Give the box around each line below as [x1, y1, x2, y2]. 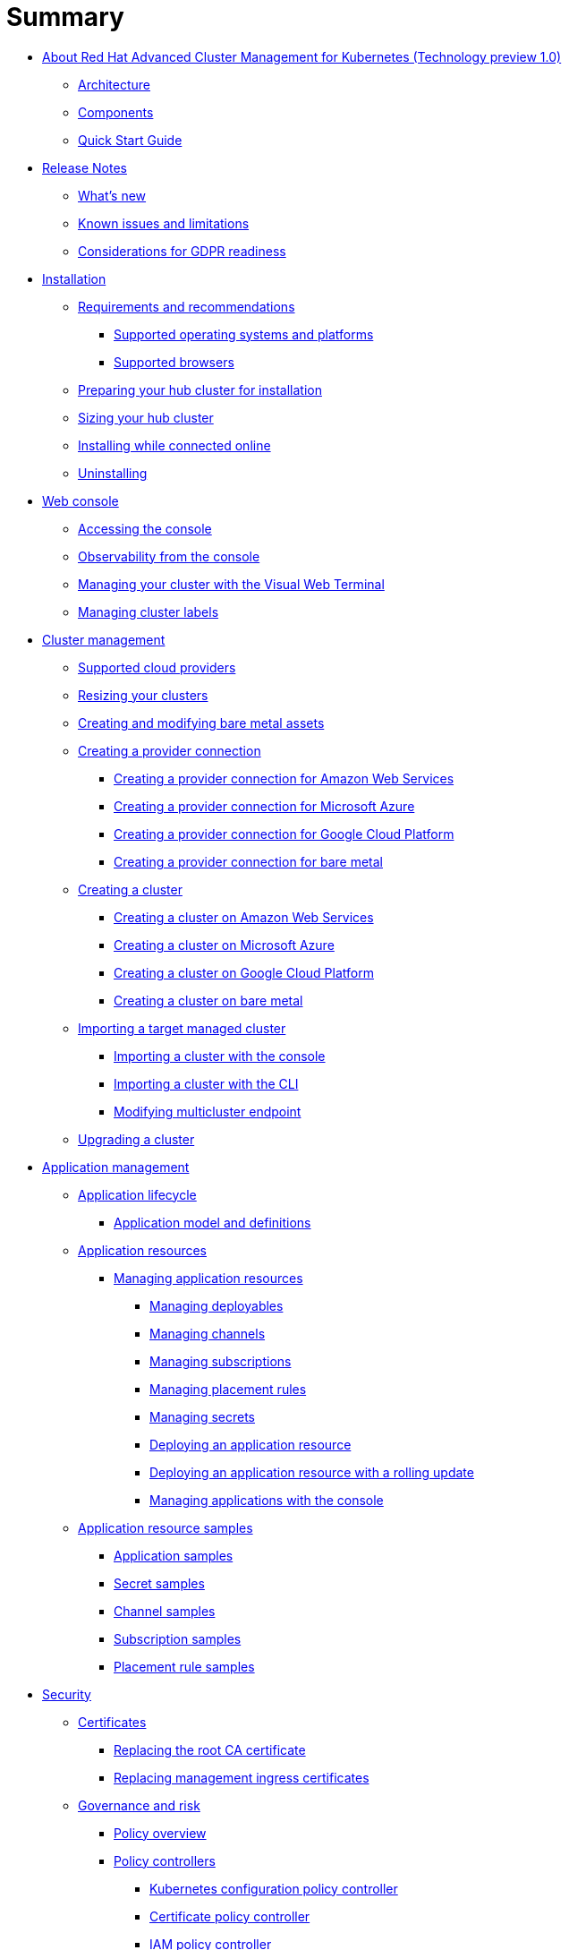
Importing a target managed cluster [78, 1020, 286, 1036]
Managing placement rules [149, 1381, 307, 1397]
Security [42, 1686, 91, 1702]
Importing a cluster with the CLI [114, 1075, 299, 1091]
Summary [6, 2, 124, 32]
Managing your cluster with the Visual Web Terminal [78, 576, 385, 592]
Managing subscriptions [149, 1353, 292, 1369]
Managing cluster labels [78, 603, 219, 620]
